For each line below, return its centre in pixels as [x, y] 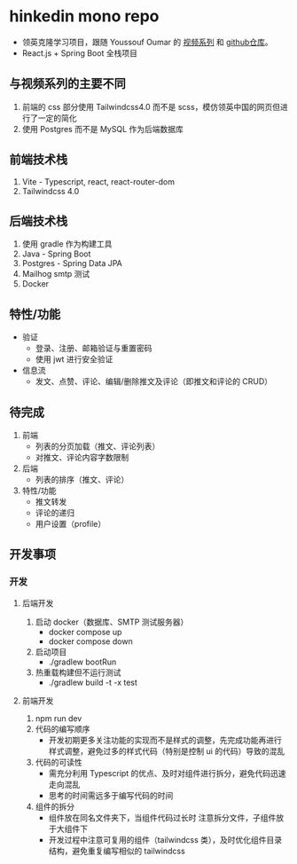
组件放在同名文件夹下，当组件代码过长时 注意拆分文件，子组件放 [166, 817]
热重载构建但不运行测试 [78, 672]
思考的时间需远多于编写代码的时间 [111, 795]
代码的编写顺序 [63, 728]
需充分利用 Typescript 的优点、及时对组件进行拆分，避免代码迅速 [167, 773]
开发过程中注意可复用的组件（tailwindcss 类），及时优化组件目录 [165, 839]
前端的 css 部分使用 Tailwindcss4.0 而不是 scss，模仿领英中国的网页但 [151, 106]
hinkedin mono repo [84, 16]
